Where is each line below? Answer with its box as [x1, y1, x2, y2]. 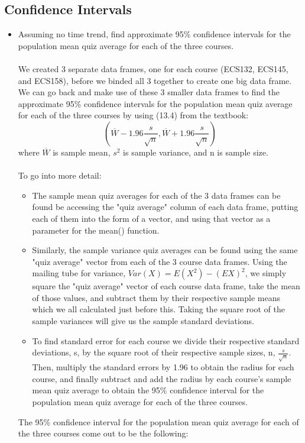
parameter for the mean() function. [32, 224, 160, 236]
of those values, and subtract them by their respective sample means [32, 291, 280, 303]
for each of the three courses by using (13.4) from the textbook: [18, 109, 249, 121]
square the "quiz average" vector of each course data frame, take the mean [32, 280, 300, 292]
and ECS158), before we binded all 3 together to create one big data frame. [18, 74, 292, 86]
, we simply [245, 267, 287, 279]
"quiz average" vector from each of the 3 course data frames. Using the [32, 255, 287, 267]
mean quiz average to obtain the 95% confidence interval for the [32, 384, 264, 396]
